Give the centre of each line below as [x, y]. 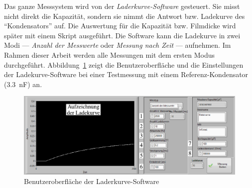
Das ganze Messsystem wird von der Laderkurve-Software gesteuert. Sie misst [122, 6]
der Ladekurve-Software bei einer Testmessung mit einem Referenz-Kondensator [126, 74]
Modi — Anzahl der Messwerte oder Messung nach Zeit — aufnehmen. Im [118, 45]
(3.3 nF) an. [23, 84]
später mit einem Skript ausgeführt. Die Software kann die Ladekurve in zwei [122, 35]
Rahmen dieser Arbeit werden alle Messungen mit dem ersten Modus [110, 54]
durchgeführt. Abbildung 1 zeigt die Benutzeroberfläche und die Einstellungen [124, 64]
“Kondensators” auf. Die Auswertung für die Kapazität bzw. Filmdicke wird [120, 26]
